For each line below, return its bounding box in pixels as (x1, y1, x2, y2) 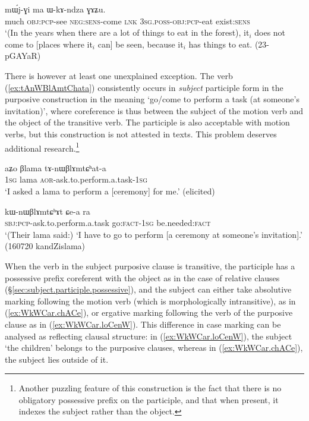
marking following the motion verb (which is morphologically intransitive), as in (5, 294, 296, 307)
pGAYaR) (5, 49, 41, 62)
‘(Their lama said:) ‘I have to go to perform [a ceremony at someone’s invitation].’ (5, 228, 302, 240)
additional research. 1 (5, 140, 80, 154)
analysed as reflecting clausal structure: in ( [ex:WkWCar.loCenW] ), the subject (5, 329, 292, 342)
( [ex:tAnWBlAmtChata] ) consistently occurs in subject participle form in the (5, 81, 283, 93)
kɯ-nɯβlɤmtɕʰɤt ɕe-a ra (5, 205, 90, 217)
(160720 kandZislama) (5, 240, 86, 252)
